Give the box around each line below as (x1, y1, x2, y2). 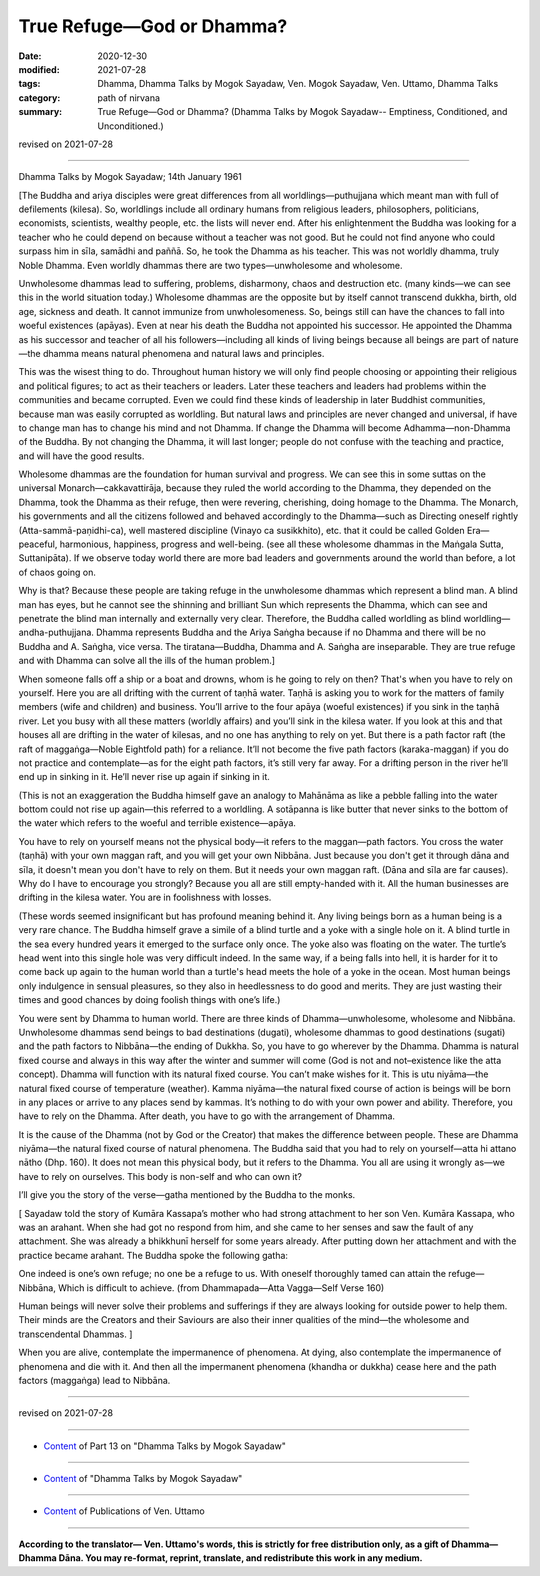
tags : (18, 78, 41, 90)
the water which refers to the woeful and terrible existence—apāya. (18, 817, 297, 829)
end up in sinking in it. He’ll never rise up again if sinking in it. (18, 771, 270, 783)
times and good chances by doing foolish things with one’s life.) (18, 994, 281, 1006)
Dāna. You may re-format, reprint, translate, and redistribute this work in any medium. (58, 1552, 424, 1564)
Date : (18, 50, 42, 62)
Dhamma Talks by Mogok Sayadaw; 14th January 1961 (18, 171, 242, 183)
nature (491, 333, 519, 345)
